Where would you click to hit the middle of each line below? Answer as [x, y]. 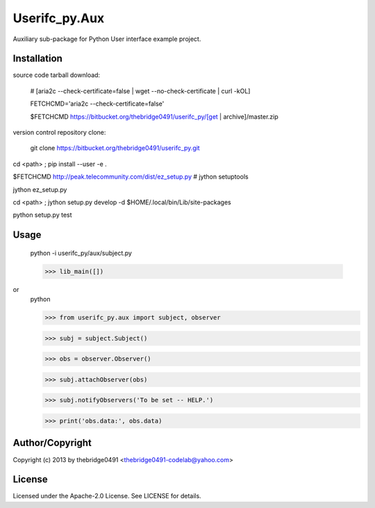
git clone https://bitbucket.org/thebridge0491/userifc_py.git [115, 148]
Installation [37, 59]
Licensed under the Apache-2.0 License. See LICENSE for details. [107, 496]
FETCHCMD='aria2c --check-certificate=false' [97, 104]
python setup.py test [42, 215]
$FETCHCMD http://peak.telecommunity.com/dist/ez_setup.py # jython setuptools [131, 177]
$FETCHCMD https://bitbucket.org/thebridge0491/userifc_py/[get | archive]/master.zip [155, 116]
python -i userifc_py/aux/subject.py [81, 253]
